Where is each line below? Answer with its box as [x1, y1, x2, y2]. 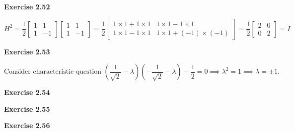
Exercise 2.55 [4, 103, 50, 114]
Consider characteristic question [4, 68, 101, 76]
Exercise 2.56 [4, 120, 50, 131]
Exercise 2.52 [4, 1, 50, 11]
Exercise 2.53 [4, 46, 50, 56]
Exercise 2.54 [4, 87, 50, 97]
